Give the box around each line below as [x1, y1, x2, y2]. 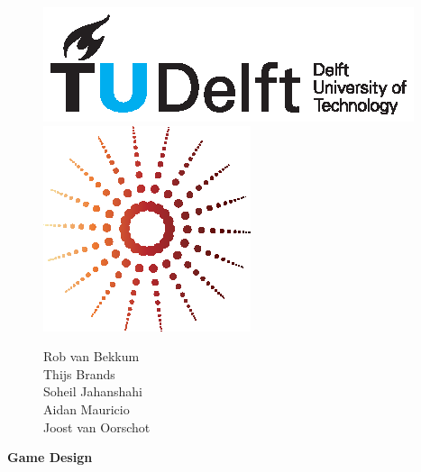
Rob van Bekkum [43, 347, 140, 366]
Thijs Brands [43, 364, 115, 383]
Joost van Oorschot [43, 417, 151, 436]
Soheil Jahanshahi [43, 382, 142, 401]
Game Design [7, 448, 93, 467]
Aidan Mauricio [43, 399, 130, 418]
